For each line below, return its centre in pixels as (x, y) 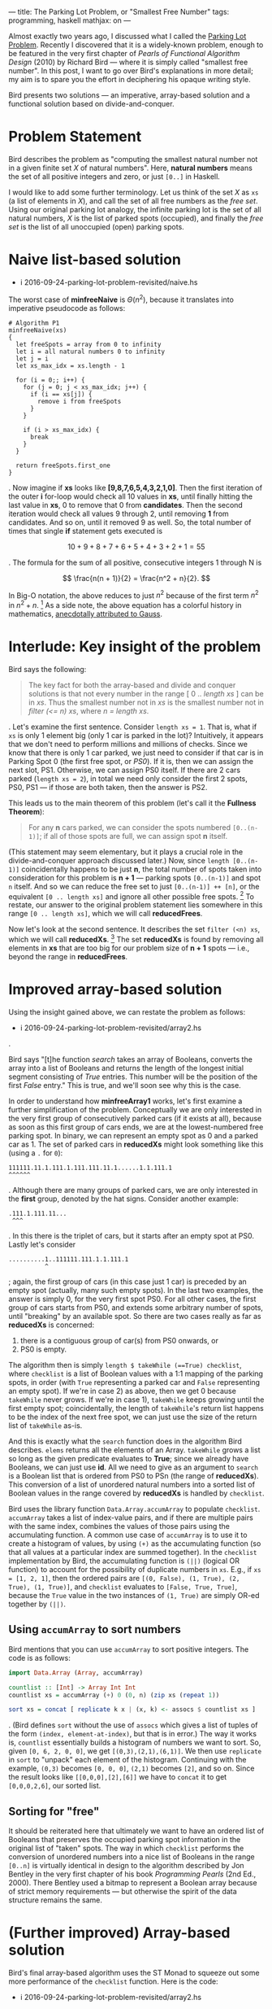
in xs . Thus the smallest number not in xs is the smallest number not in (146, 702)
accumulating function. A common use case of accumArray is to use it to (128, 1535)
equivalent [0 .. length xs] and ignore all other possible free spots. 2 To (131, 896)
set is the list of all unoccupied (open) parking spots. (96, 226)
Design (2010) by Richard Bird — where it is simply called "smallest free (128, 62)
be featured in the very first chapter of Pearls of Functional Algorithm (124, 53)
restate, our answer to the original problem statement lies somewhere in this (136, 905)
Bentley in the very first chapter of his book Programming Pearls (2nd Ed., (132, 1874)
